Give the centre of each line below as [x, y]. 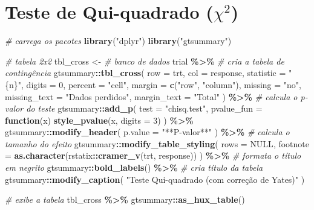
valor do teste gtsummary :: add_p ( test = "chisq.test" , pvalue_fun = [134, 108]
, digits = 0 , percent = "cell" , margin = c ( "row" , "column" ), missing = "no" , [161, 84]
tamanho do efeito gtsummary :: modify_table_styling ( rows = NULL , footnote [157, 143]
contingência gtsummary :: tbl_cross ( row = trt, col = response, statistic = [146, 73]
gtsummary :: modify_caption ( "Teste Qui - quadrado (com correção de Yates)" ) [155, 179]
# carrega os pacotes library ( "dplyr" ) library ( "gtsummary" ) [118, 41]
